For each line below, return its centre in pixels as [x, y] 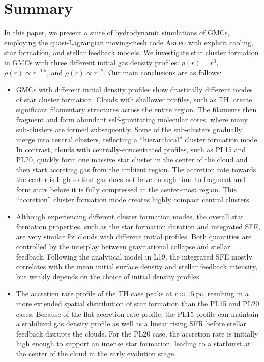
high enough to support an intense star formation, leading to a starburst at [133, 343]
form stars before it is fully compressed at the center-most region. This [126, 189]
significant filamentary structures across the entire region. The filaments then [136, 109]
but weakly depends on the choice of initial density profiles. [109, 276]
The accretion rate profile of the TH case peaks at [94, 293]
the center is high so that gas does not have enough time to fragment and [131, 179]
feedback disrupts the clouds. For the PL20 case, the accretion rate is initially [137, 333]
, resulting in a [226, 293]
